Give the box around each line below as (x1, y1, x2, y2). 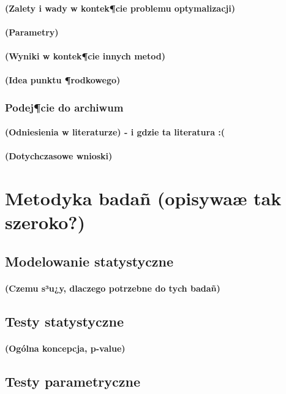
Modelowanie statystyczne (5, 251, 174, 270)
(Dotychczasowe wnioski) (5, 150, 113, 162)
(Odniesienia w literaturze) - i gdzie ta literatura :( (5, 126, 225, 138)
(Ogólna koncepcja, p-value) (5, 341, 126, 354)
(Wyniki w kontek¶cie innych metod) (5, 49, 165, 62)
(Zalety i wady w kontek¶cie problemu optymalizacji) (5, 1, 235, 14)
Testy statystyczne (5, 311, 124, 330)
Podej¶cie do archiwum (5, 99, 124, 115)
